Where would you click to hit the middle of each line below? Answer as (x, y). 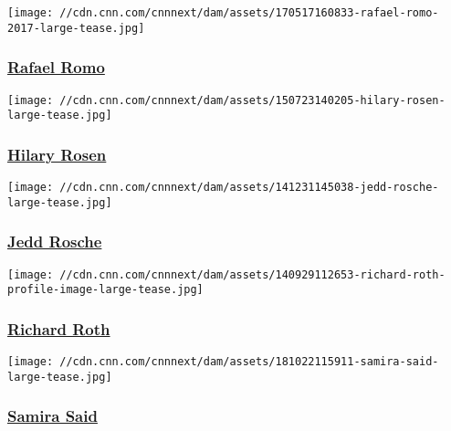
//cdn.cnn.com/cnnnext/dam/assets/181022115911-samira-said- (249, 362)
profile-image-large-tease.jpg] (105, 290)
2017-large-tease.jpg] (76, 28)
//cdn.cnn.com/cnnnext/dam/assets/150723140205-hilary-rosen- (252, 100)
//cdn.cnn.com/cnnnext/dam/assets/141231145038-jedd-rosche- (249, 188)
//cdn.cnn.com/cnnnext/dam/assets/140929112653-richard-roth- (252, 274)
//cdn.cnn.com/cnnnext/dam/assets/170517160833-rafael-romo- (249, 13)
